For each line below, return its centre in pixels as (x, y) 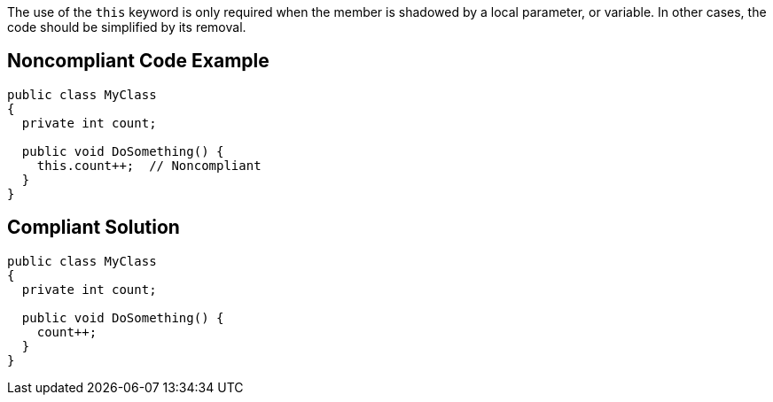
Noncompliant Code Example (138, 61)
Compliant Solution (94, 228)
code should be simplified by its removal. (127, 27)
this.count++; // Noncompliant (149, 165)
